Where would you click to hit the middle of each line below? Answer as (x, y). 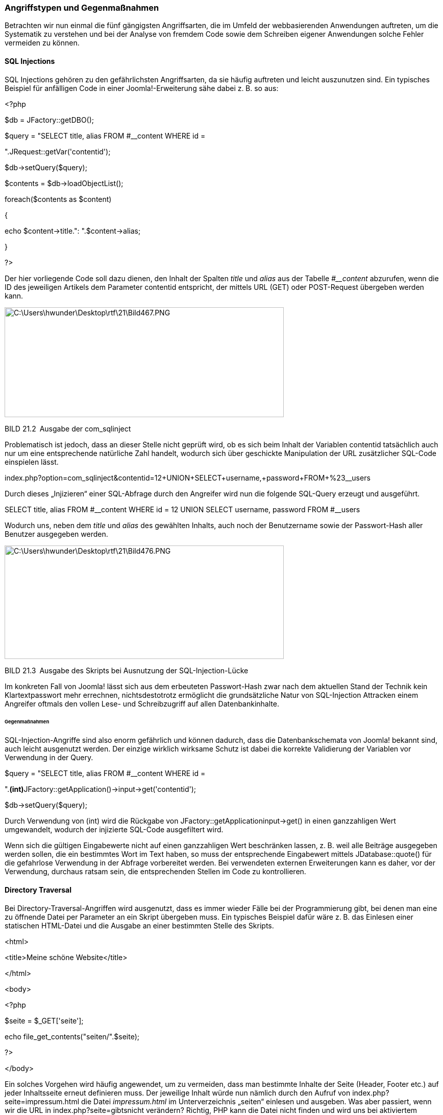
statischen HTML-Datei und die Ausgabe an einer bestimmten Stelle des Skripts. (139, 925)
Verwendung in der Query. (49, 758)
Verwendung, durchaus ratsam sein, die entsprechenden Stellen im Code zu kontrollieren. (155, 872)
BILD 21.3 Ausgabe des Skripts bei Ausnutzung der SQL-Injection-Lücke (127, 670)
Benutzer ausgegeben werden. (56, 534)
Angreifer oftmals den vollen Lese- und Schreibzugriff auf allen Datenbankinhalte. (142, 703)
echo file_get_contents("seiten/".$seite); (72, 1036)
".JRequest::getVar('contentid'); (58, 151)
